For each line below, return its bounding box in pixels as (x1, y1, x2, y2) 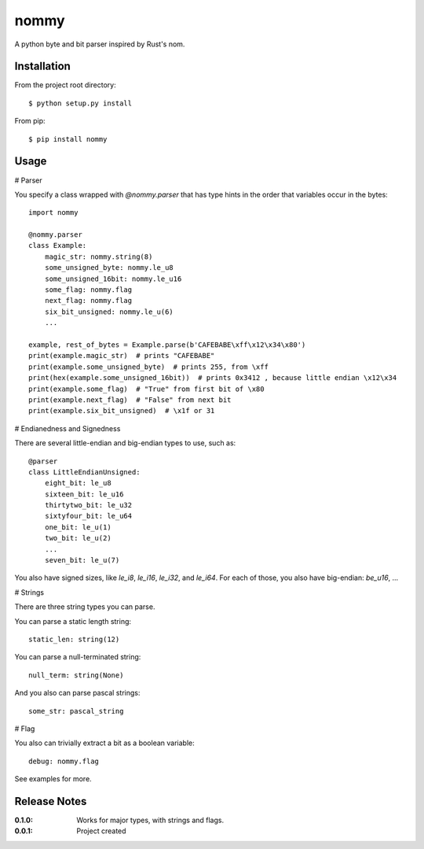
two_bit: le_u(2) (44, 533, 111, 543)
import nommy (28, 209, 79, 217)
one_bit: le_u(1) (44, 522, 111, 531)
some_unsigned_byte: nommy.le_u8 (44, 264, 174, 272)
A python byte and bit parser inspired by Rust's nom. (14, 39, 185, 49)
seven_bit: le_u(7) (44, 556, 120, 565)
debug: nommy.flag (28, 756, 100, 766)
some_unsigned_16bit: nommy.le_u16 (44, 274, 182, 283)
